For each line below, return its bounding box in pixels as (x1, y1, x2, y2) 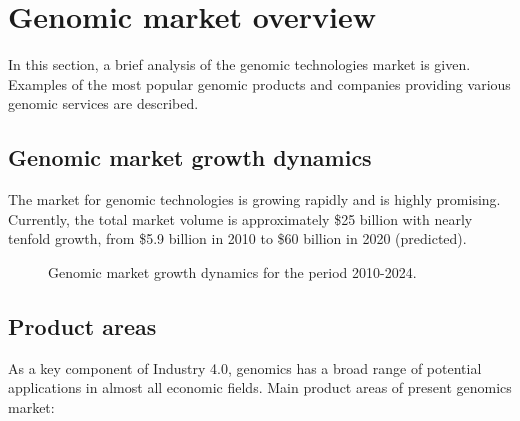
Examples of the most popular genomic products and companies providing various (8, 73, 511, 94)
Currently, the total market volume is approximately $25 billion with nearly (8, 208, 473, 229)
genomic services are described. (8, 93, 199, 114)
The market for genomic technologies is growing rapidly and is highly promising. (8, 189, 501, 210)
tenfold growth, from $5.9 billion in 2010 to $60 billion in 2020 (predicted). (8, 228, 467, 249)
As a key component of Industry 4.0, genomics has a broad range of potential (8, 357, 482, 378)
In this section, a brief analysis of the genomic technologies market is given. (8, 54, 471, 75)
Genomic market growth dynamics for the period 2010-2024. (48, 261, 417, 282)
